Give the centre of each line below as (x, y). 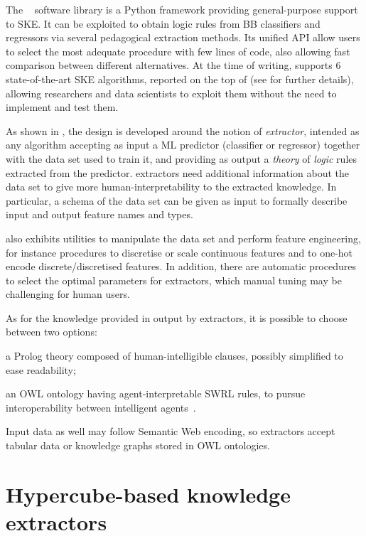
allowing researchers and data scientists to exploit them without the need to (171, 93)
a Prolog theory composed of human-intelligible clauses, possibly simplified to (174, 356)
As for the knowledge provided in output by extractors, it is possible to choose (177, 317)
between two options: (52, 332)
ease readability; (41, 369)
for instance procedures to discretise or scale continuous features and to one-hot (179, 252)
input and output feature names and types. (99, 214)
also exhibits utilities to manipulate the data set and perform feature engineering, (183, 238)
